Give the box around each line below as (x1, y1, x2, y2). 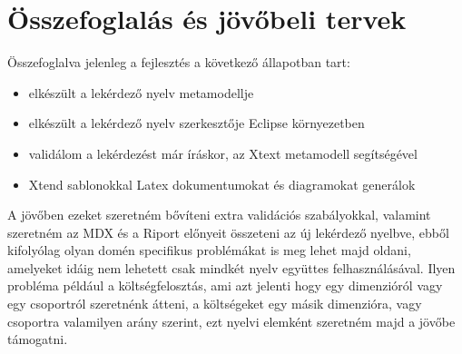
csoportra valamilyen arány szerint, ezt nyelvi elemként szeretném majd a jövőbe (7, 311, 456, 330)
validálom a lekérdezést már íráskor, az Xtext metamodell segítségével (28, 143, 418, 162)
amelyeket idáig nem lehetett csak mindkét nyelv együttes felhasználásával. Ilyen (7, 258, 456, 277)
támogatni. (7, 329, 68, 349)
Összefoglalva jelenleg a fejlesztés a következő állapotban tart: (7, 53, 350, 72)
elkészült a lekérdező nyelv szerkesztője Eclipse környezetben (28, 113, 365, 133)
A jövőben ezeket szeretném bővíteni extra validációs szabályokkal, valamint (7, 205, 431, 224)
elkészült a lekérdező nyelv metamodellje (28, 83, 254, 102)
